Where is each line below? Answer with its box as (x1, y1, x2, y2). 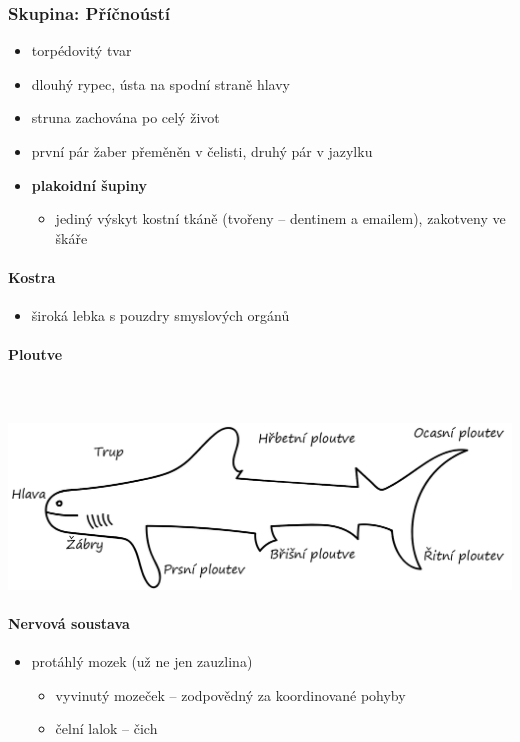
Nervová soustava (8, 612, 130, 633)
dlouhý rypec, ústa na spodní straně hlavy (31, 73, 290, 94)
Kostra (8, 266, 56, 287)
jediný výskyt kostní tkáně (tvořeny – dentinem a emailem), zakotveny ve (55, 208, 506, 229)
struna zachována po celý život (31, 107, 220, 128)
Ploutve (8, 344, 63, 365)
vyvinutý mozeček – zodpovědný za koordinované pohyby (55, 684, 406, 705)
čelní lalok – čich (55, 718, 158, 739)
